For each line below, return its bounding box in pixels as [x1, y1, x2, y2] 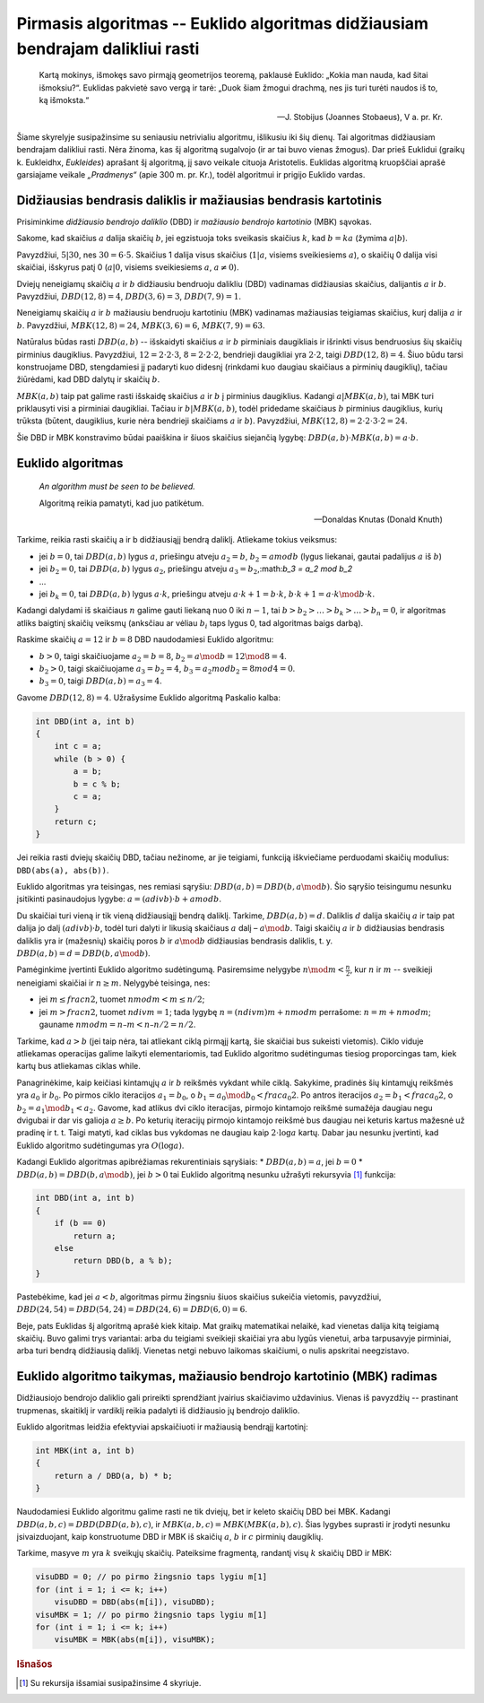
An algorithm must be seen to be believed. [39, 481, 196, 492]
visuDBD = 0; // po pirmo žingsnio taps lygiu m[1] [35, 1572, 268, 1582]
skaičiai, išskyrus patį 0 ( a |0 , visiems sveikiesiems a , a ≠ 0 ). [16, 262, 239, 273]
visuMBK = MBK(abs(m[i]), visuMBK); [54, 1635, 215, 1645]
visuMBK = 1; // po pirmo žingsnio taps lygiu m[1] [35, 1610, 268, 1620]
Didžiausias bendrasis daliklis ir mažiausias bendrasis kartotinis [16, 193, 383, 208]
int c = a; [54, 741, 102, 752]
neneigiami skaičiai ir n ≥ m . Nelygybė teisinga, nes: [16, 977, 211, 988]
